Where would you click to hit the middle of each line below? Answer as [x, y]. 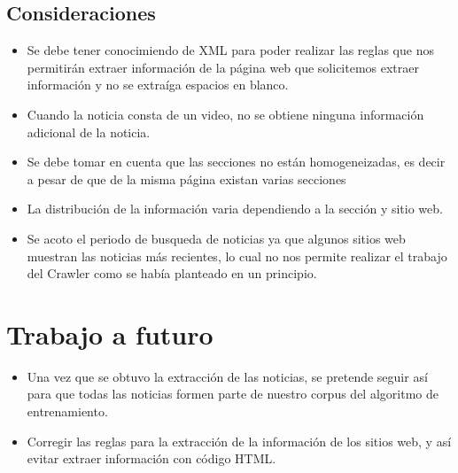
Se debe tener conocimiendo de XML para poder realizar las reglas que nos [230, 50]
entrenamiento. [67, 411]
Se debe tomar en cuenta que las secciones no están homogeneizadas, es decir [236, 162]
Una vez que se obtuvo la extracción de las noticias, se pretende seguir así [227, 376]
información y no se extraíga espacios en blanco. [158, 85]
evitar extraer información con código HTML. [151, 458]
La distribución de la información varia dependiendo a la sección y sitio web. [235, 209]
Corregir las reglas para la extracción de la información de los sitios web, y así [239, 441]
